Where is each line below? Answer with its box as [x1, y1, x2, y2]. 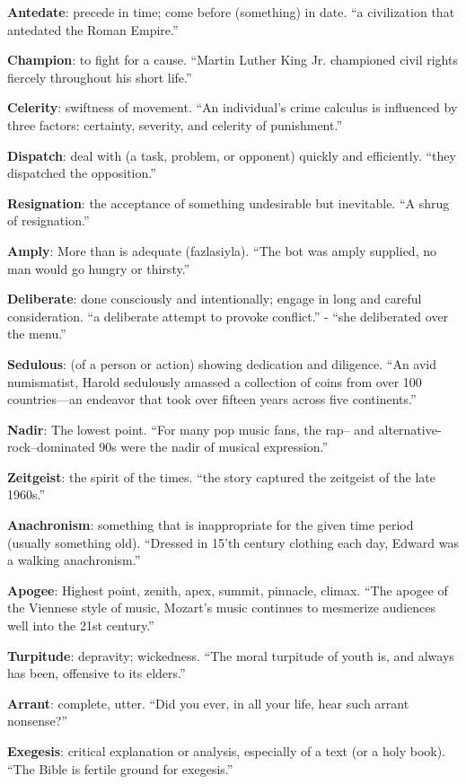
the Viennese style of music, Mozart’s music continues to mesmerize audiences [7, 598, 435, 617]
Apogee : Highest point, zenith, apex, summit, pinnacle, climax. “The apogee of [7, 580, 448, 599]
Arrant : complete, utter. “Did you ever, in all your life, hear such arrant [7, 693, 409, 712]
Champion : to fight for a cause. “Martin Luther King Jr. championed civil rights [7, 50, 458, 69]
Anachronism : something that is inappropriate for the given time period [7, 515, 414, 534]
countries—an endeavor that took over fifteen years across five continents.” [7, 390, 417, 409]
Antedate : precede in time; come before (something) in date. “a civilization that [7, 3, 455, 21]
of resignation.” [7, 211, 90, 230]
